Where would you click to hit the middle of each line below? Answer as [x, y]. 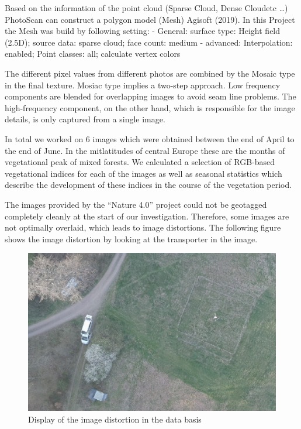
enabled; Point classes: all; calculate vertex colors [93, 54]
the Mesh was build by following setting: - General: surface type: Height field [143, 31]
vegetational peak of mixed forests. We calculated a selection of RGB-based [140, 162]
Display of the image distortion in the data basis [115, 419]
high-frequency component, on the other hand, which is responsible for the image [150, 107]
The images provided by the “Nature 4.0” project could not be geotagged [136, 204]
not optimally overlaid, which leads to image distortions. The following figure [143, 227]
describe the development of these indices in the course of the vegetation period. [148, 185]
